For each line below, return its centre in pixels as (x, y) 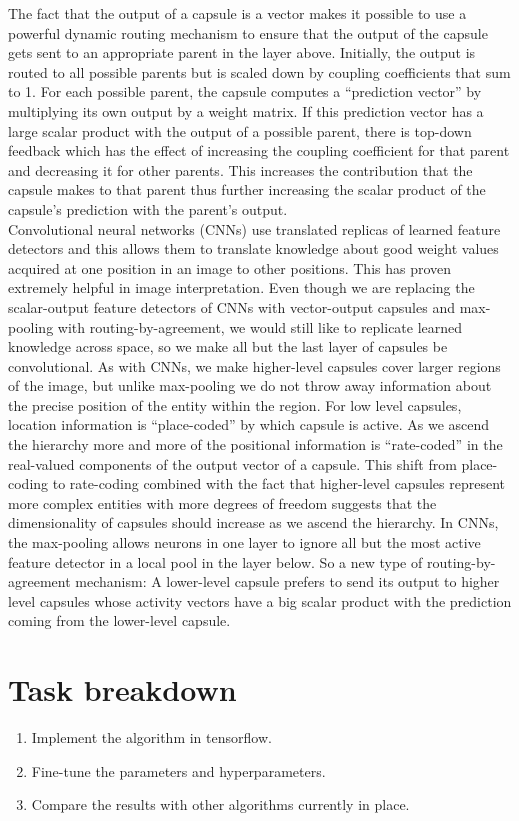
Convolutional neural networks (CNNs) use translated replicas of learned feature (254, 228)
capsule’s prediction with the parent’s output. (148, 208)
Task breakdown (122, 689)
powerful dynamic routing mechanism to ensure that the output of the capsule (248, 32)
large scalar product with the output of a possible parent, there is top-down (240, 130)
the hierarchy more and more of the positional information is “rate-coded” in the (255, 444)
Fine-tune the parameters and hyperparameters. (178, 770)
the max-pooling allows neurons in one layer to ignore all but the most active (244, 542)
